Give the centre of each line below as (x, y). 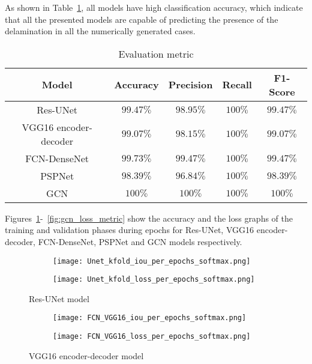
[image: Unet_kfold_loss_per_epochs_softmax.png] (154, 280)
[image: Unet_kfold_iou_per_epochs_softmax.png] (152, 261)
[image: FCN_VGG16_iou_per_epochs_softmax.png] (150, 318)
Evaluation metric (156, 53)
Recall (237, 85)
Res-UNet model (59, 298)
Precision (190, 85)
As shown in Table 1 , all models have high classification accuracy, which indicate (154, 7)
